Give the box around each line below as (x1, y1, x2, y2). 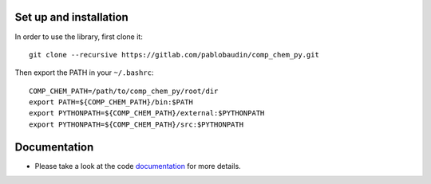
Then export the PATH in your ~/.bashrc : (14, 68, 154, 77)
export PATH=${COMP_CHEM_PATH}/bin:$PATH (29, 98, 193, 107)
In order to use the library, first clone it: (14, 32, 143, 41)
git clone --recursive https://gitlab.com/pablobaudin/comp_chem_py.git (29, 50, 319, 59)
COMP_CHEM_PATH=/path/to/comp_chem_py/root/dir (29, 86, 219, 96)
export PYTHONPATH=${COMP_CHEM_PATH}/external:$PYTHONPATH (29, 108, 265, 118)
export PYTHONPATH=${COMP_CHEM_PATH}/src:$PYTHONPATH (29, 119, 243, 129)
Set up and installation (14, 10, 129, 24)
